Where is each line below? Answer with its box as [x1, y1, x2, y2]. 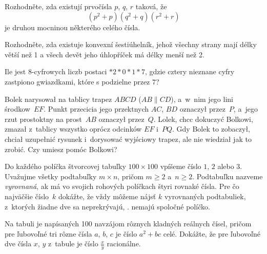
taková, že [135, 1, 167, 11]
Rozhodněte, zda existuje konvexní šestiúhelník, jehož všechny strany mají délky [5, 39, 257, 50]
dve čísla [5, 238, 32, 249]
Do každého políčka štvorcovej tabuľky [5, 161, 126, 172]
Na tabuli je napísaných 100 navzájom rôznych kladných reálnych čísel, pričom [5, 218, 252, 229]
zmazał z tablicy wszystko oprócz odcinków [5, 123, 142, 134]
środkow [5, 103, 30, 114]
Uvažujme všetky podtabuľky [5, 171, 97, 181]
